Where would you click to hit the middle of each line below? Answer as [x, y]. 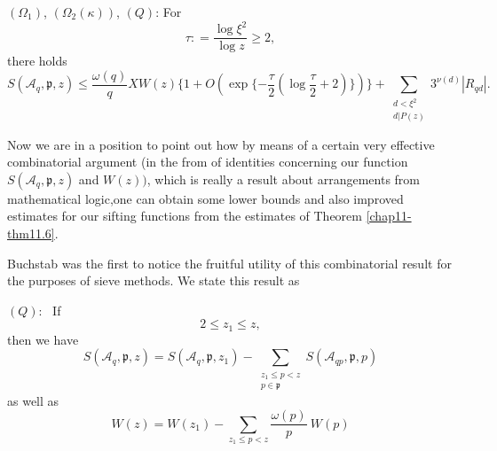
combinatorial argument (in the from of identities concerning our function [208, 162]
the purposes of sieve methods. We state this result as [154, 280]
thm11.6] [31, 233]
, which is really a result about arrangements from [284, 179]
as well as [33, 400]
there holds [37, 61]
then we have [43, 339]
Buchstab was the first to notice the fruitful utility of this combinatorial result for [229, 263]
